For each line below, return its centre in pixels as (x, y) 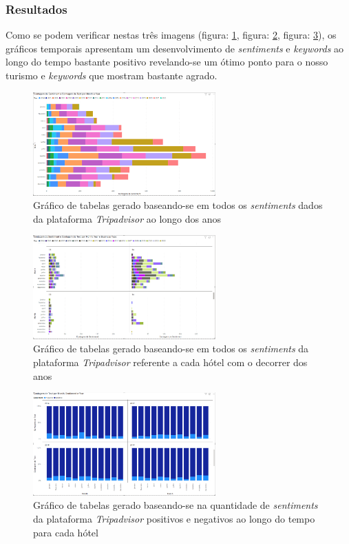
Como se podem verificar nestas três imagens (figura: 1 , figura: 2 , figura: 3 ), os (171, 35)
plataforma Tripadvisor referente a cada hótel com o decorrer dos (170, 362)
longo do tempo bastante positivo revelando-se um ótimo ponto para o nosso (167, 62)
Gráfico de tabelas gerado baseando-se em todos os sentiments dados (178, 205)
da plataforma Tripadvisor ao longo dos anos (127, 218)
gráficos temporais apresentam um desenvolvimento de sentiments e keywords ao (175, 48)
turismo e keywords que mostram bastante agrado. (112, 75)
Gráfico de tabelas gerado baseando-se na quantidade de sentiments (176, 505)
